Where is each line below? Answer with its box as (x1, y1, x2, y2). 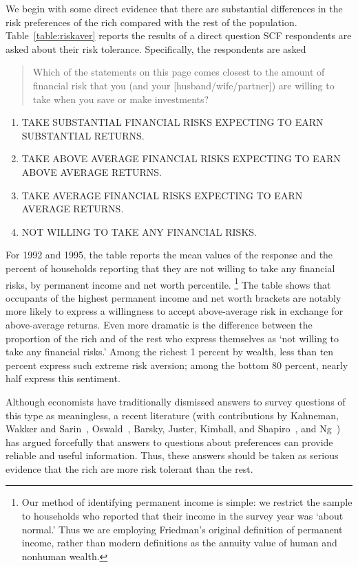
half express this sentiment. (6, 371, 120, 386)
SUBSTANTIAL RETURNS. (21, 128, 145, 142)
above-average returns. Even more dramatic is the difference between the (6, 317, 313, 331)
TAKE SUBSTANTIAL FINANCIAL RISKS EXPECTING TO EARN (21, 115, 324, 129)
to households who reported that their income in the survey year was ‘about (21, 509, 344, 523)
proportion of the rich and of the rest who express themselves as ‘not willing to (6, 331, 339, 345)
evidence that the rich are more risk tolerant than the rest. (6, 461, 253, 476)
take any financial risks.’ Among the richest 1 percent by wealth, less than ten (6, 344, 334, 359)
